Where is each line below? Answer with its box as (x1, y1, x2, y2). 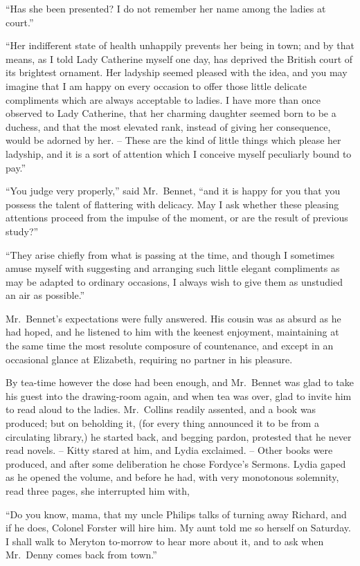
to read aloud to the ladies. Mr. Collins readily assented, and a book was (6, 402, 316, 417)
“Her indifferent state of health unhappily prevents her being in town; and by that (6, 38, 354, 53)
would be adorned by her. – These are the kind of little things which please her (6, 133, 341, 147)
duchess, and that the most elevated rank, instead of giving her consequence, (6, 119, 331, 134)
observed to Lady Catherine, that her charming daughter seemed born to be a (6, 106, 336, 120)
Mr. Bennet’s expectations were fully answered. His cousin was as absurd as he (6, 311, 341, 325)
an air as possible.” (6, 288, 85, 302)
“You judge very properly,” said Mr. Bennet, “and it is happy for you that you (6, 183, 341, 198)
